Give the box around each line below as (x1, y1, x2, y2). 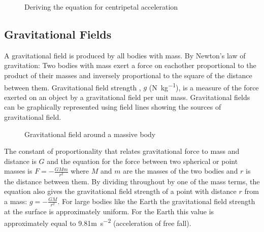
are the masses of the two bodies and (123, 165, 238, 176)
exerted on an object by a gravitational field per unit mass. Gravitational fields (4, 91, 250, 102)
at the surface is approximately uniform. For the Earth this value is (4, 206, 214, 216)
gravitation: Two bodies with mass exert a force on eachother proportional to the (4, 60, 256, 71)
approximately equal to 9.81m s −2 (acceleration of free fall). (4, 216, 191, 228)
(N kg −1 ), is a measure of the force (149, 80, 259, 92)
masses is (4, 165, 32, 176)
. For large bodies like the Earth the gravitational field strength (57, 195, 255, 206)
